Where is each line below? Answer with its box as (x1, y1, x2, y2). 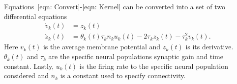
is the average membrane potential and (43, 42, 161, 52)
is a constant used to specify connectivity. (60, 70, 186, 81)
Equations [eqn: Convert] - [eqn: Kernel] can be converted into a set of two (4, 1, 226, 11)
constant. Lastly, (4, 61, 54, 71)
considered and (4, 70, 49, 81)
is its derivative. (185, 42, 234, 52)
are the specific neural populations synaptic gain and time (48, 51, 223, 62)
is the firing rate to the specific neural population (79, 61, 228, 71)
